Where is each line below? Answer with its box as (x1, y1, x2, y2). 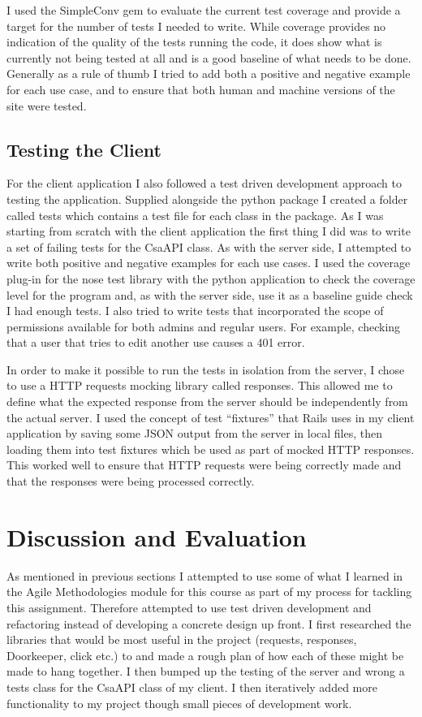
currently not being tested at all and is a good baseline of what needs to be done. (6, 49, 411, 66)
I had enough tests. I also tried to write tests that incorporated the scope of (6, 302, 384, 319)
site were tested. (6, 97, 87, 114)
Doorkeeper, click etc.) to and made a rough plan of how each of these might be (6, 646, 404, 663)
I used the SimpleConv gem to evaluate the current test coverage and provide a (6, 2, 401, 18)
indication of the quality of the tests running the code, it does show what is (6, 33, 382, 50)
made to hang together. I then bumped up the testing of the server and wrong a (6, 663, 405, 680)
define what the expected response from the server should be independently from (6, 393, 408, 410)
